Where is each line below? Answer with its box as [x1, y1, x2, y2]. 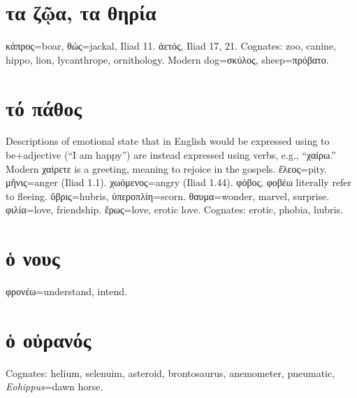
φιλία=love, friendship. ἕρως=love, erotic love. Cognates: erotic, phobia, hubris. [6, 202, 343, 217]
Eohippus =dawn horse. [6, 379, 103, 394]
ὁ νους [6, 243, 60, 272]
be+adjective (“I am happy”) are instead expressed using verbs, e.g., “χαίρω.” [6, 148, 336, 162]
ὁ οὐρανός [6, 325, 92, 353]
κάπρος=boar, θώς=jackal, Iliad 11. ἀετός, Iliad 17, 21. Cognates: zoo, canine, [6, 38, 337, 53]
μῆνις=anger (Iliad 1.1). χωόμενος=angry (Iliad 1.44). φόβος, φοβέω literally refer [6, 175, 352, 190]
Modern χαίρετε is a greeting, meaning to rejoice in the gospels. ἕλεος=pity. [6, 161, 327, 176]
